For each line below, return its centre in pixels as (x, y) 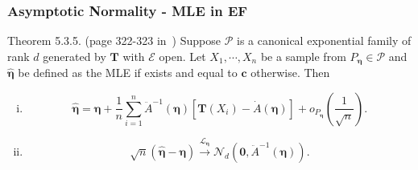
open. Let (182, 56)
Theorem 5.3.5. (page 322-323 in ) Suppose (114, 40)
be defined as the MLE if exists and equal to (128, 73)
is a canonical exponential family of (324, 40)
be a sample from (303, 56)
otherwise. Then (290, 73)
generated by (74, 56)
